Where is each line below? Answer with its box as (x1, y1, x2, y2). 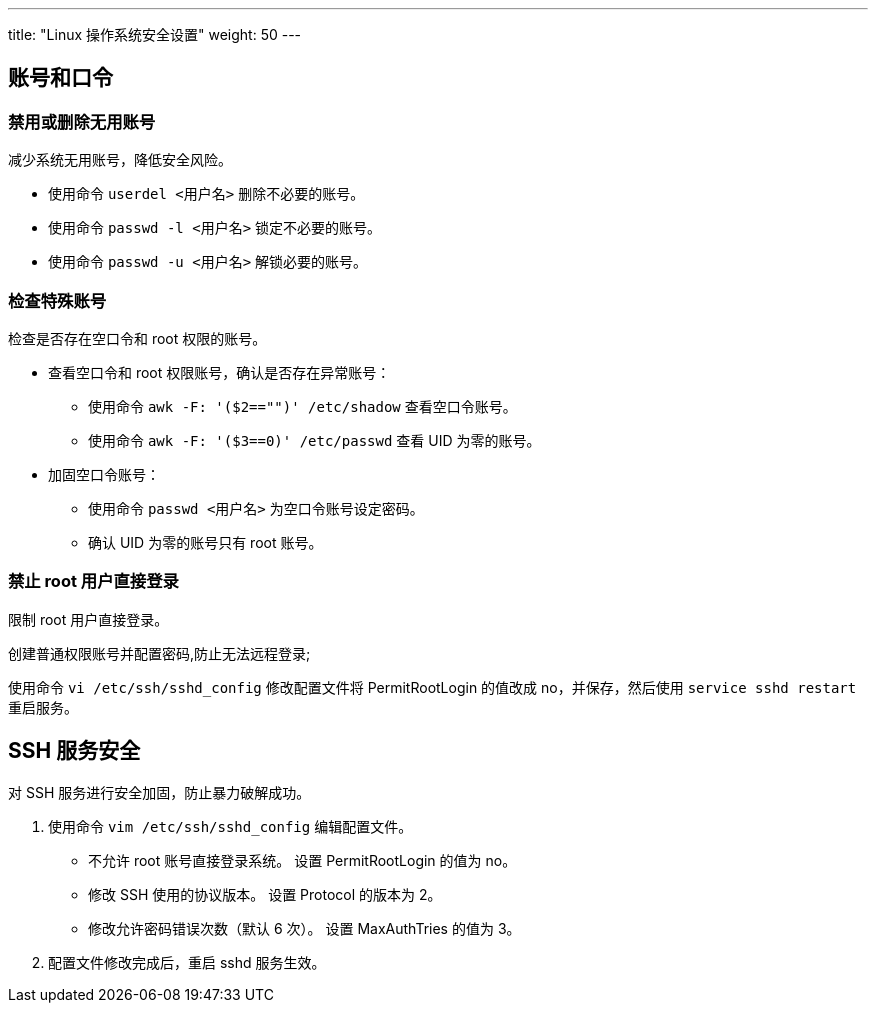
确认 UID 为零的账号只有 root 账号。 (88, 533, 323, 551)
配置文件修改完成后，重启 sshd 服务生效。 (48, 953, 326, 971)
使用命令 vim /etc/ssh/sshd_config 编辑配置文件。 (48, 817, 413, 835)
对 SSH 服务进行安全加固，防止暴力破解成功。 (8, 783, 311, 801)
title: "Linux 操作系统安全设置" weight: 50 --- (8, 26, 302, 43)
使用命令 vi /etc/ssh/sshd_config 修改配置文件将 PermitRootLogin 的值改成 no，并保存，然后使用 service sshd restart (8, 678, 857, 696)
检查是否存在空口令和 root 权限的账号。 (8, 329, 267, 347)
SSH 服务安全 (8, 738, 141, 764)
